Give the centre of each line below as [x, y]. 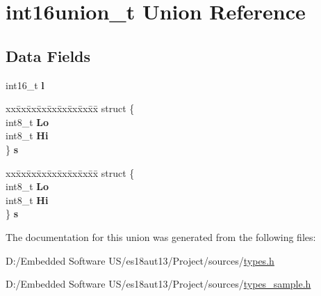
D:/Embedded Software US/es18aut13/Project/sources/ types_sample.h [158, 284]
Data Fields [48, 55]
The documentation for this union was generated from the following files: [161, 236]
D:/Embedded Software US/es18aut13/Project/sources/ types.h [140, 260]
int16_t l [25, 85]
